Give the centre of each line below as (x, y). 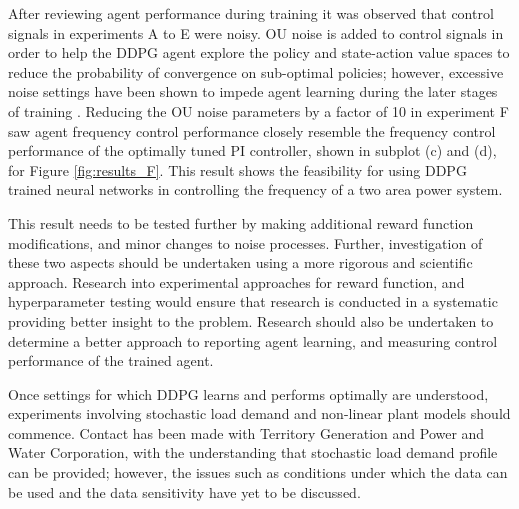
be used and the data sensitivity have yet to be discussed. (184, 491)
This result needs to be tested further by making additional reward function (241, 222)
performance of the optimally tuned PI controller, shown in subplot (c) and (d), (252, 150)
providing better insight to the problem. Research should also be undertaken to (251, 320)
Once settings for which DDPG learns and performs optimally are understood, (248, 393)
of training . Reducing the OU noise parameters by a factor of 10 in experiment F (258, 110)
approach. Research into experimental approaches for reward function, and (236, 281)
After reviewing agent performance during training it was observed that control (251, 13)
